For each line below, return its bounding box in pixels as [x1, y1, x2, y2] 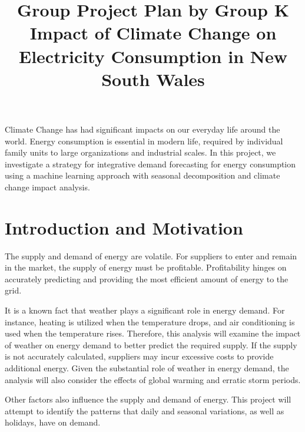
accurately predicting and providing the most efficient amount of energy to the [5, 272, 289, 285]
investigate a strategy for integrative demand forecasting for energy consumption [5, 157, 296, 170]
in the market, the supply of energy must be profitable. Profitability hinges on [5, 261, 287, 273]
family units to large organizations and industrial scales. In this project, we [5, 146, 276, 159]
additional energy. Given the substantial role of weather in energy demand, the [5, 361, 289, 374]
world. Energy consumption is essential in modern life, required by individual [5, 134, 283, 147]
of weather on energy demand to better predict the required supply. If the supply [5, 338, 297, 351]
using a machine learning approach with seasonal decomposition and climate [5, 169, 280, 182]
